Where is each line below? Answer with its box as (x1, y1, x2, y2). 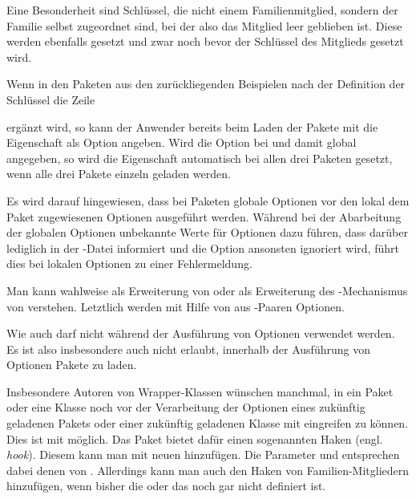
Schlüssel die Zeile (6, 91, 95, 108)
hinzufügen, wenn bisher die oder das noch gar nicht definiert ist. (6, 477, 326, 494)
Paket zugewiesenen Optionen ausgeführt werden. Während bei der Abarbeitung (6, 208, 402, 225)
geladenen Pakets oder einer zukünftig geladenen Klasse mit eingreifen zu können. (6, 415, 409, 432)
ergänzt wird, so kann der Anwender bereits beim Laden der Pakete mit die (6, 118, 378, 135)
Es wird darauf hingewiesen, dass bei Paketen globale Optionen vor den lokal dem (6, 192, 410, 209)
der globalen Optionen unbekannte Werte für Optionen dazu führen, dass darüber (6, 224, 408, 241)
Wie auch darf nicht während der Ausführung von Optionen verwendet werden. (6, 325, 395, 342)
